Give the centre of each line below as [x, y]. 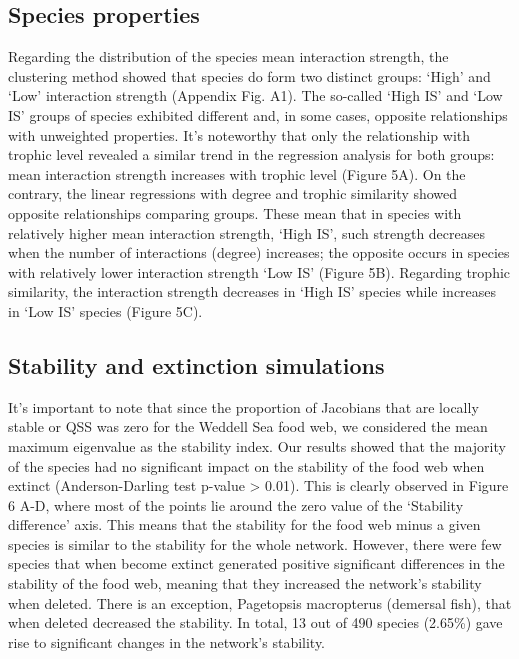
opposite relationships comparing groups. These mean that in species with [235, 212]
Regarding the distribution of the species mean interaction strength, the [228, 56]
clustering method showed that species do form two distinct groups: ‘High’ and [249, 75]
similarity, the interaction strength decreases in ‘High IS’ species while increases [252, 291]
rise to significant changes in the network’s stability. [167, 641]
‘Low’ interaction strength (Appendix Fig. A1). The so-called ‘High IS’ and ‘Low [255, 95]
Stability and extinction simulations [196, 364]
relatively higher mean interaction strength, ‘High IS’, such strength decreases [247, 232]
